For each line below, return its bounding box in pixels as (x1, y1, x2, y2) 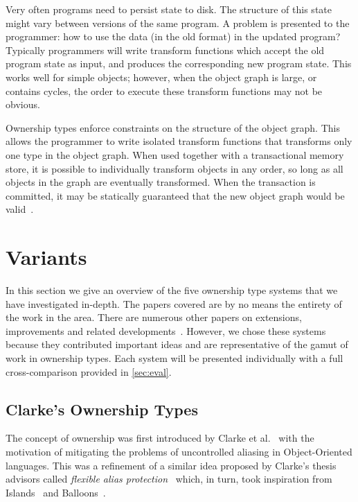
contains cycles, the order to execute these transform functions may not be (6, 83, 323, 98)
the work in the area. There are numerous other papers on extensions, (6, 310, 302, 324)
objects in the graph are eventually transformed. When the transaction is (6, 175, 316, 189)
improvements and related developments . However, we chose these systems (6, 323, 326, 338)
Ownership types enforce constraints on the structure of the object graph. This (6, 120, 340, 135)
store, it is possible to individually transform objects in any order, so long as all (6, 161, 343, 175)
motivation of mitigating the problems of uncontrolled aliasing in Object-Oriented (6, 444, 352, 458)
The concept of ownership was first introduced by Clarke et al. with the (6, 431, 314, 445)
